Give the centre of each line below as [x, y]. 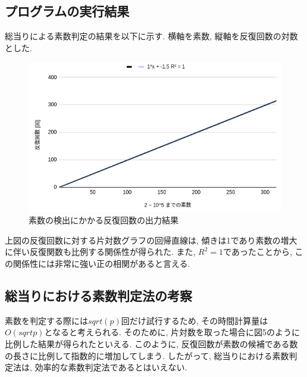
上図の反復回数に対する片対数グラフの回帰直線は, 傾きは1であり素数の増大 [151, 240]
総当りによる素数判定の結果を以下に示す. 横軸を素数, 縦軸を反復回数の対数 [151, 36]
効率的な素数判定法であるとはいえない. [111, 367]
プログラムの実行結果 [67, 11]
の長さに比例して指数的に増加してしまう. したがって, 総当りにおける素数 [147, 355]
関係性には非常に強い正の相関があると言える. [101, 263]
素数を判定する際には [46, 320]
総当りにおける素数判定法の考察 [98, 295]
